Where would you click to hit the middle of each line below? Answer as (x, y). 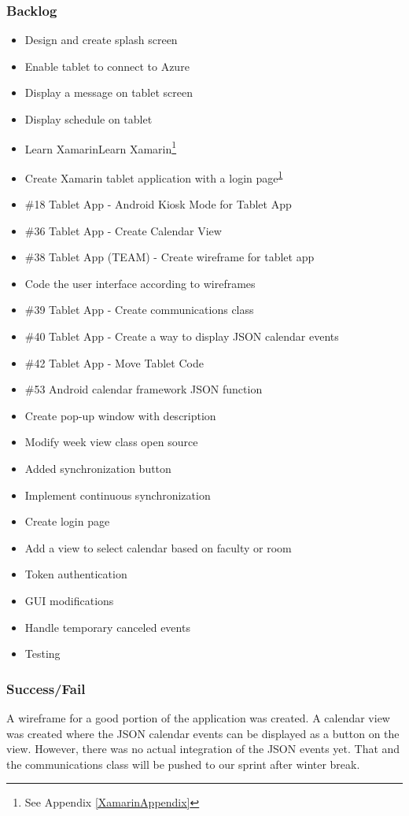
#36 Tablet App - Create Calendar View (123, 230)
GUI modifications (69, 600)
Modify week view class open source (111, 442)
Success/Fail (46, 688)
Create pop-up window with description (120, 415)
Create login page (67, 521)
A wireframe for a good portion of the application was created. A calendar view (198, 718)
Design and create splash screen (101, 40)
